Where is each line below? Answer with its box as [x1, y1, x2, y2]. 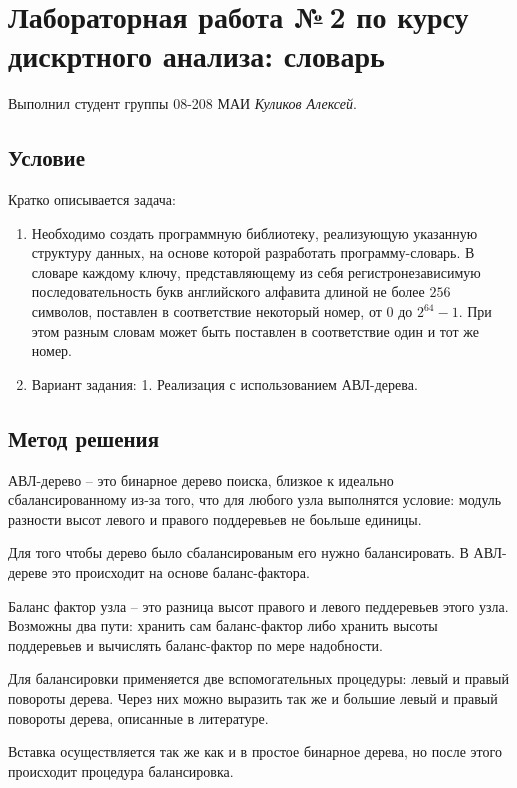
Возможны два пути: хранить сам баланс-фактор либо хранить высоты [8, 615, 438, 636]
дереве [8, 562, 48, 583]
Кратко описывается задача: [8, 189, 176, 210]
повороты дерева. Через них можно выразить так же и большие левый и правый [8, 688, 498, 708]
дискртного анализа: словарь [8, 35, 385, 76]
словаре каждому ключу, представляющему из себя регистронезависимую [31, 261, 481, 282]
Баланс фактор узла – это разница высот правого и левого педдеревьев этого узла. [8, 595, 509, 616]
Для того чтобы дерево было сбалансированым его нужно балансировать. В [8, 542, 469, 563]
